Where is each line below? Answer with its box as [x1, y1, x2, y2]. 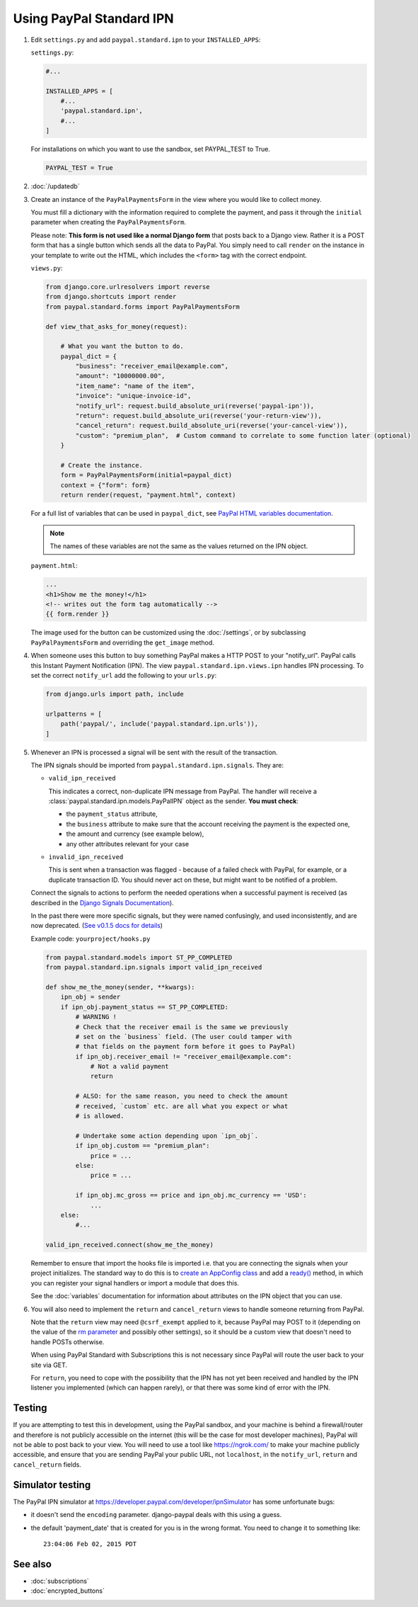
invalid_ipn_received [48, 853, 124, 861]
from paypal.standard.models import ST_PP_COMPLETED [45, 953, 233, 961]
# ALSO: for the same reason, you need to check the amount [75, 1092, 289, 1101]
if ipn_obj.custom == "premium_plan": [75, 1142, 210, 1150]
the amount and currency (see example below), [66, 829, 204, 839]
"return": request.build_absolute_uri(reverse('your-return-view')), [75, 411, 322, 420]
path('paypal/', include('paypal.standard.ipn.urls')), [60, 720, 259, 728]
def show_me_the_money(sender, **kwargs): [45, 983, 195, 991]
